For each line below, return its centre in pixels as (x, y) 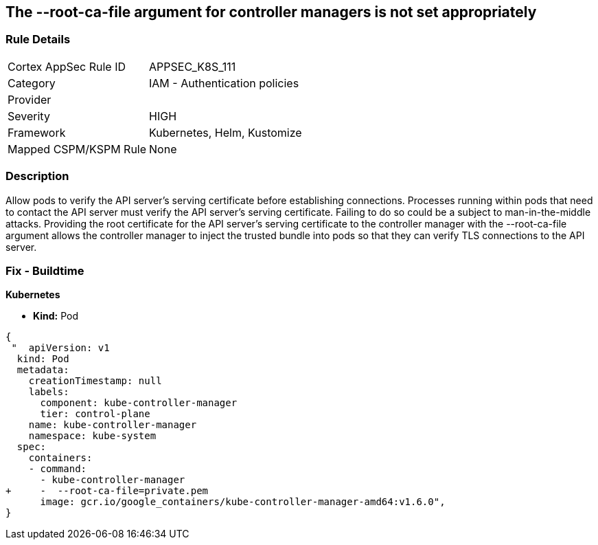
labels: (49, 392)
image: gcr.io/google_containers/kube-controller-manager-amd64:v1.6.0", (243, 502)
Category (32, 83)
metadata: (43, 370)
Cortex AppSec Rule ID (67, 66)
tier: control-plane (95, 414)
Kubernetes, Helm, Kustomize (226, 132)
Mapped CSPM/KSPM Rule (77, 149)
